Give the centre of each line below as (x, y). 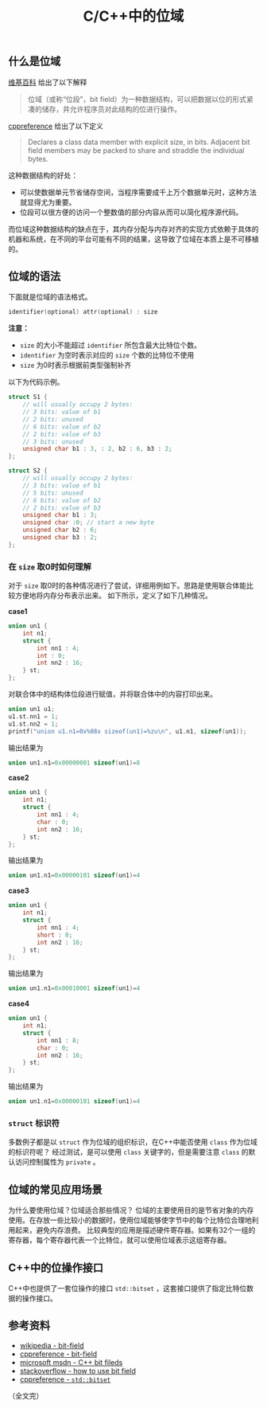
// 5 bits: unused (53, 493)
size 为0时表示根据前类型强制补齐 (75, 365)
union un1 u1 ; (32, 710)
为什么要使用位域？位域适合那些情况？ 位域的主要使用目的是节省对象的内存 (131, 1210)
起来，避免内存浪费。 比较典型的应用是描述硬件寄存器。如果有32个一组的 (135, 1230)
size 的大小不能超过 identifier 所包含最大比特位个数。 (110, 345)
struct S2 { (28, 471)
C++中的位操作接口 (56, 1267)
